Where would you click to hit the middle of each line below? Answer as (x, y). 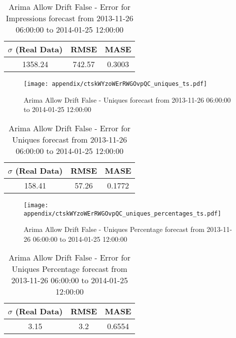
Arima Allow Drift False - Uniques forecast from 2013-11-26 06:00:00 (127, 99)
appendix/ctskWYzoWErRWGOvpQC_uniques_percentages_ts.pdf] (122, 213)
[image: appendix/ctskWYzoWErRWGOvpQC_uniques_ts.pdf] (116, 84)
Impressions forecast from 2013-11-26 (69, 18)
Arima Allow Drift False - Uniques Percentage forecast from (114, 229)
